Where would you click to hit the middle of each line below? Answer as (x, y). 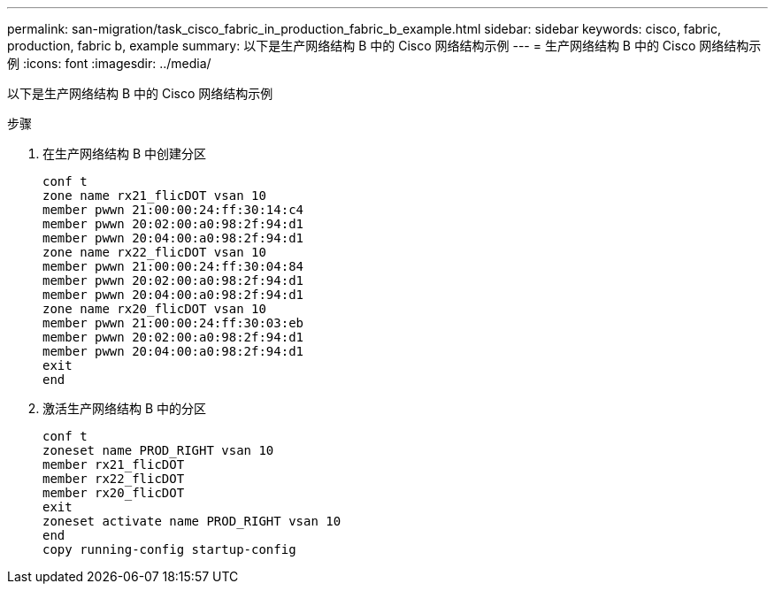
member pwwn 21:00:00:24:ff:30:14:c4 (173, 210)
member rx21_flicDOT (114, 464)
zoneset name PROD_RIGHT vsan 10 (158, 450)
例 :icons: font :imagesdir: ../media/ (109, 63)
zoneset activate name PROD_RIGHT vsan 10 (192, 521)
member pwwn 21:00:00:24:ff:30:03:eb (173, 323)
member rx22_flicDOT (114, 479)
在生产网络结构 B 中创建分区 (125, 154)
